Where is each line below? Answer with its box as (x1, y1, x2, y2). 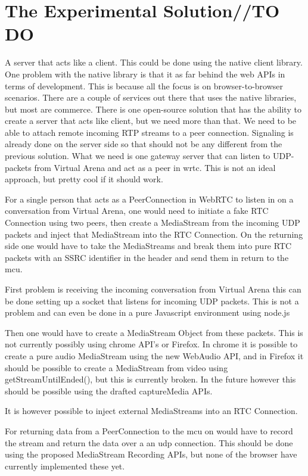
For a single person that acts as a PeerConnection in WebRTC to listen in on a (5, 192, 294, 205)
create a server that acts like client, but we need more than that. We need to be (5, 114, 297, 127)
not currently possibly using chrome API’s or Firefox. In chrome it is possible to (5, 338, 298, 350)
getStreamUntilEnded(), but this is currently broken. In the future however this (5, 373, 296, 385)
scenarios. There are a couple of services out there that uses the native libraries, (5, 91, 297, 104)
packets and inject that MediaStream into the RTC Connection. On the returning (5, 228, 303, 240)
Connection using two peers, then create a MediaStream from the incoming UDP (5, 216, 300, 229)
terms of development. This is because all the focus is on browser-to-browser (5, 79, 284, 92)
